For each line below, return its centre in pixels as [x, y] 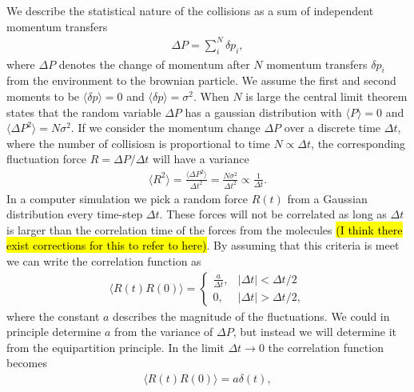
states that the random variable [84, 112]
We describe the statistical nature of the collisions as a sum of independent [190, 10]
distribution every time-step [75, 214]
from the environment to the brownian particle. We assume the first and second [201, 80]
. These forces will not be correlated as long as [273, 214]
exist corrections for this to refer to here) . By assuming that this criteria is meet [203, 245]
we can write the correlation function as [104, 261]
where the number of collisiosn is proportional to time [138, 143]
